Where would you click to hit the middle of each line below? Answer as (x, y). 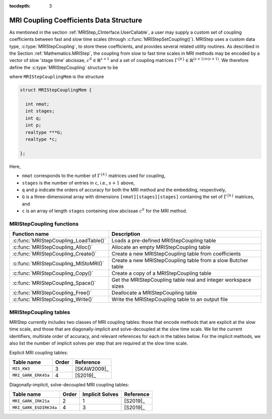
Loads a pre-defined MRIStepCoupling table (164, 240)
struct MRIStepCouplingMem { (56, 90)
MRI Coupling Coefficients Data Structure (76, 20)
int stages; (40, 111)
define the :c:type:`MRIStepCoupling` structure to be (64, 67)
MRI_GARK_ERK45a (31, 375)
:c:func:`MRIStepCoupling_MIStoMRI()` (58, 264)
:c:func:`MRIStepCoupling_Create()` (54, 254)
